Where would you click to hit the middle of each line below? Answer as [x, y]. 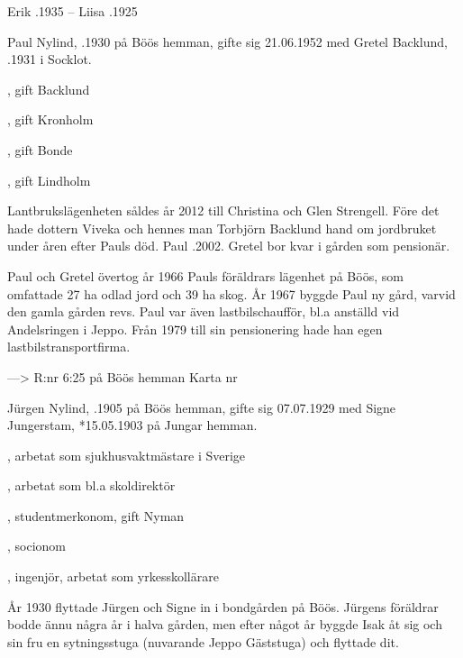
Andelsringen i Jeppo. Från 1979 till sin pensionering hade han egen [195, 329]
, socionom [37, 546]
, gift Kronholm [50, 119]
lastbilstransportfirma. [69, 347]
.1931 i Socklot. [50, 59]
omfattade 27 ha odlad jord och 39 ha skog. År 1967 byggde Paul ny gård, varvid [231, 293]
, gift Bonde [40, 149]
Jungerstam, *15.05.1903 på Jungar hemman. [132, 425]
